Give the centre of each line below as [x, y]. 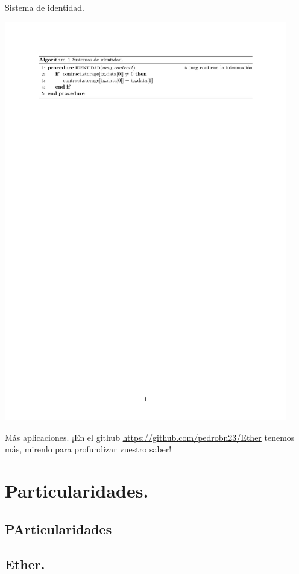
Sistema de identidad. [45, 7]
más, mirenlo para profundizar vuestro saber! [88, 449]
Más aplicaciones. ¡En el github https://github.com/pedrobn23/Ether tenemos [150, 437]
